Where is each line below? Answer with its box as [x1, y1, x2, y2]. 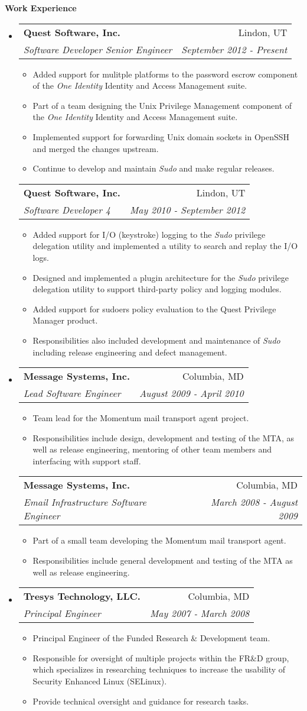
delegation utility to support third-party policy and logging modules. [32, 283, 282, 295]
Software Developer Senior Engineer [23, 42, 172, 56]
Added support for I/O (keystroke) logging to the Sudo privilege [32, 228, 266, 240]
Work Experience [5, 2, 77, 14]
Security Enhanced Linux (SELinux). [32, 675, 167, 687]
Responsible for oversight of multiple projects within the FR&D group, [32, 651, 289, 664]
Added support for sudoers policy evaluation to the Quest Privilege [32, 302, 276, 315]
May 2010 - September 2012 [129, 202, 246, 216]
